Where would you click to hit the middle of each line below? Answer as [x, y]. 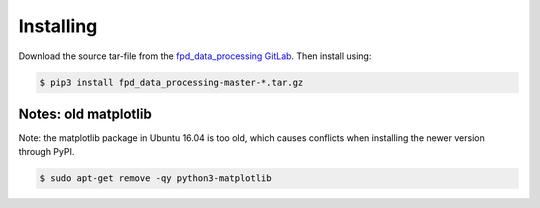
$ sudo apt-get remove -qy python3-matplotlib [155, 178]
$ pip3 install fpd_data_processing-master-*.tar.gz [171, 82]
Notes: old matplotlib [85, 113]
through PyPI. [46, 152]
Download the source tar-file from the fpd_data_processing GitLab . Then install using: [195, 56]
